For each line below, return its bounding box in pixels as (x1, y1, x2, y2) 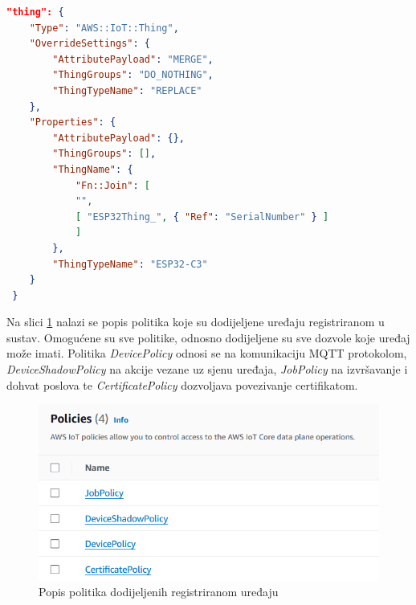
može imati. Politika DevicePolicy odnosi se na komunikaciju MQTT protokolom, (6, 345, 407, 362)
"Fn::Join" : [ (75, 179, 151, 191)
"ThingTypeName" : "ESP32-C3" (52, 258, 208, 270)
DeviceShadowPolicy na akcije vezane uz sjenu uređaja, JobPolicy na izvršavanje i (6, 361, 408, 378)
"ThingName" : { (52, 163, 133, 175)
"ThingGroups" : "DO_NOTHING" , (52, 69, 214, 81)
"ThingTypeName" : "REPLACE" (52, 84, 202, 96)
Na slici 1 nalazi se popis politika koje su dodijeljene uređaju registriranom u (6, 313, 385, 330)
